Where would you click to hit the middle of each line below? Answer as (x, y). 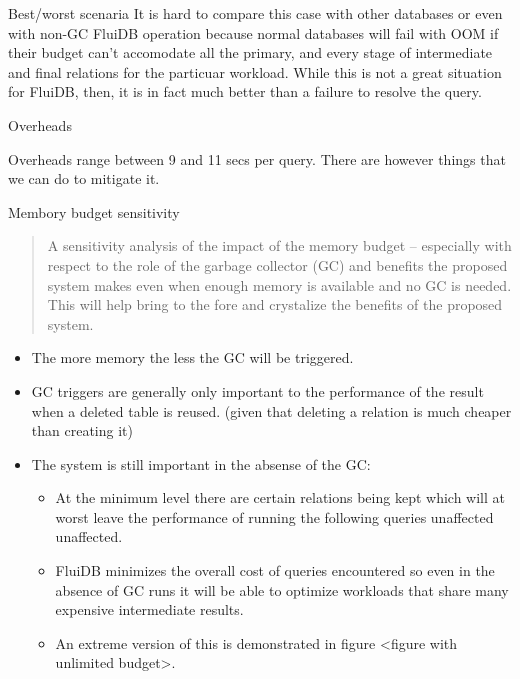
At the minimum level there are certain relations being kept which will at (280, 497)
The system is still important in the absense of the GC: (201, 463)
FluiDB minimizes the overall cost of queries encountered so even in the (275, 570)
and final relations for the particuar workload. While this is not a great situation (255, 71)
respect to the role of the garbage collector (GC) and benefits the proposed (277, 264)
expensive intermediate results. (149, 609)
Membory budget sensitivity (94, 211)
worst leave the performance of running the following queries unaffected (274, 516)
